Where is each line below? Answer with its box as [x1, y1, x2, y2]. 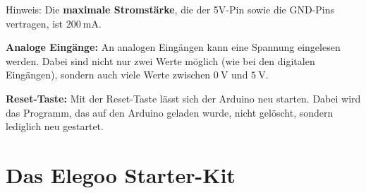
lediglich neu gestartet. [6, 119, 104, 134]
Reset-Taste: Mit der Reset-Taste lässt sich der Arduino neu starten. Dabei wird [6, 90, 361, 105]
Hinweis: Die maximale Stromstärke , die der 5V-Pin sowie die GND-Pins [6, 2, 335, 16]
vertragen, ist [6, 16, 63, 30]
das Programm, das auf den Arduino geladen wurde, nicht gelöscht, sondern [6, 105, 334, 119]
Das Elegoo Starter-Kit [6, 160, 236, 189]
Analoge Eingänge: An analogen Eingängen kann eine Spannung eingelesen [6, 40, 341, 54]
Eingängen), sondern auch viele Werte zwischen [6, 67, 211, 82]
